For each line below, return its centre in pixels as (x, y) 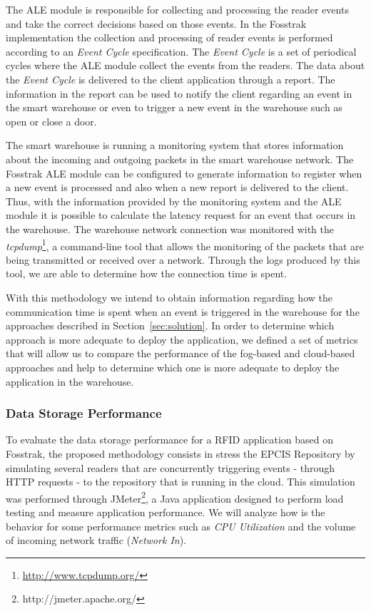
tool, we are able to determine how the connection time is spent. (147, 273)
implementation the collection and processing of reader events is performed (169, 37)
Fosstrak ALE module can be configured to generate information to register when (184, 173)
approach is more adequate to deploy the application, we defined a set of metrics (182, 339)
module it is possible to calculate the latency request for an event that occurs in (181, 215)
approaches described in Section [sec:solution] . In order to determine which (170, 325)
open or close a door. (51, 121)
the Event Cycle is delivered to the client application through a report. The (171, 79)
